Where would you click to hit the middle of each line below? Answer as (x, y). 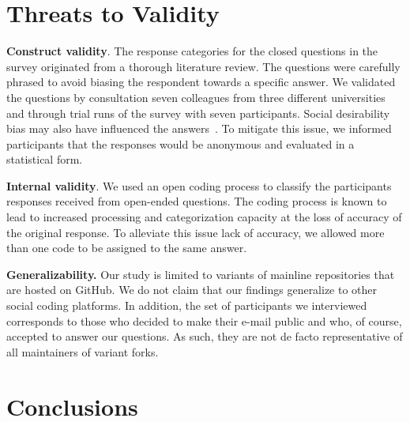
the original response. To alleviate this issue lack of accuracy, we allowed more (196, 232)
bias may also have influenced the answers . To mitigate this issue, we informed (199, 128)
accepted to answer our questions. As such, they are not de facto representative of (205, 336)
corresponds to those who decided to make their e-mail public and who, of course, (204, 320)
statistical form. (45, 159)
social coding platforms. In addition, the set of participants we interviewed (187, 305)
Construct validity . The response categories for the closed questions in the (192, 51)
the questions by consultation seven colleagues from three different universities (196, 97)
